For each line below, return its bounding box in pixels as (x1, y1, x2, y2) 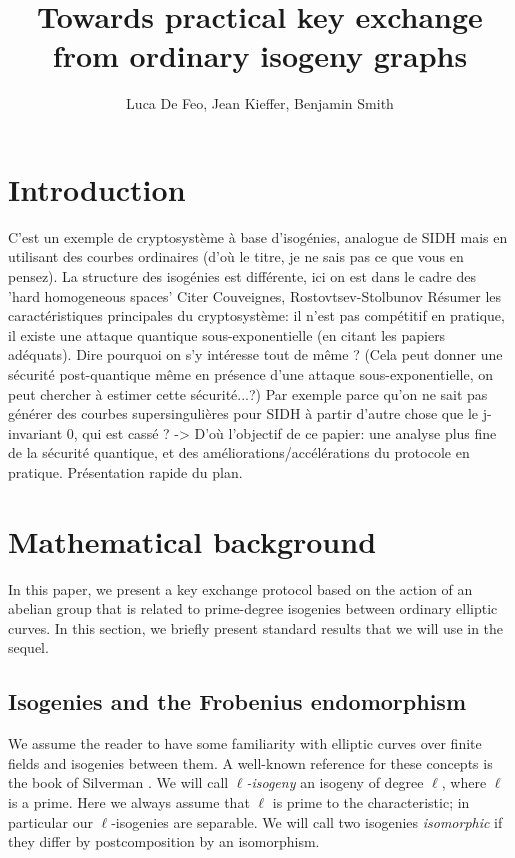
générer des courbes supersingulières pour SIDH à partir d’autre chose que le (8, 403, 479, 424)
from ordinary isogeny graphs (52, 35, 468, 76)
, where (441, 772, 487, 793)
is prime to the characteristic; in (272, 792, 470, 813)
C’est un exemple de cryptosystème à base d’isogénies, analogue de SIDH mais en (8, 226, 508, 247)
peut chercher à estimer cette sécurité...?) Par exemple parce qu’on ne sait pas (8, 383, 488, 404)
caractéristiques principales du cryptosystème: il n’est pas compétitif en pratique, (8, 305, 505, 326)
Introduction (8, 168, 186, 209)
